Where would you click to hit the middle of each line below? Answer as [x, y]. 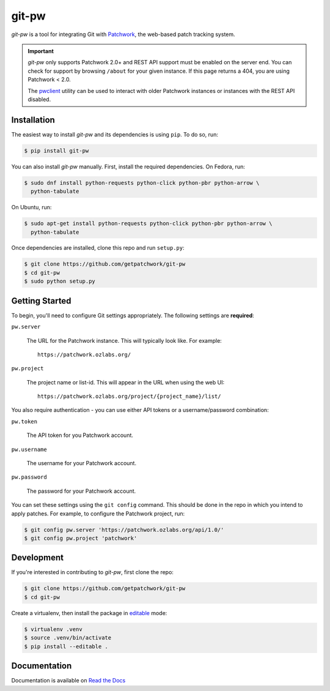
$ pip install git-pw [57, 151]
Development [38, 558]
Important [41, 51]
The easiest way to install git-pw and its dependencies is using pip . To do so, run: [115, 134]
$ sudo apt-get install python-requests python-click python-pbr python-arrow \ [148, 224]
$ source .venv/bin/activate [68, 638]
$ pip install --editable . [66, 646]
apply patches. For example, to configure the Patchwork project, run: [98, 514]
